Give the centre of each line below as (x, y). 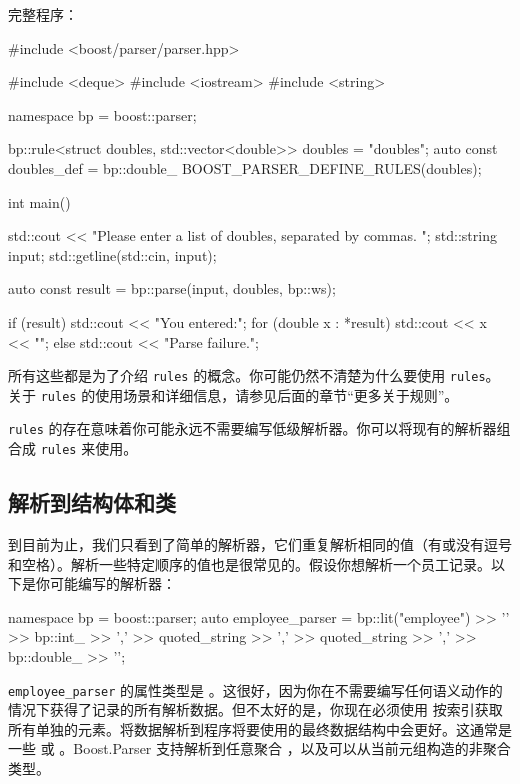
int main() (39, 201)
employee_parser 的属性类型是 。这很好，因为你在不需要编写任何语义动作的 (255, 689)
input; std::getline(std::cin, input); (112, 254)
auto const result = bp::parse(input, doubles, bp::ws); (172, 288)
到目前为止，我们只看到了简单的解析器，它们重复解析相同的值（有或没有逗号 (260, 543)
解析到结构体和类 (92, 502)
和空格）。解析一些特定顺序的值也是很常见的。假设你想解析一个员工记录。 (249, 563)
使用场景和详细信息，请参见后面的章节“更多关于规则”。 (277, 394)
